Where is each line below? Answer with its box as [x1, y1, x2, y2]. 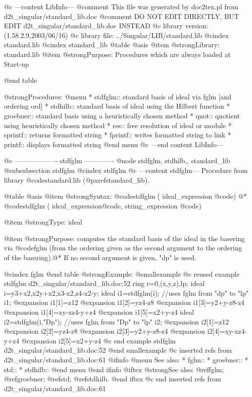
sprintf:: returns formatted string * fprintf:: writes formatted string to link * [4, 130, 231, 140]
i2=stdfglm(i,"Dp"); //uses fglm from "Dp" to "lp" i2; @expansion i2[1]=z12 [4, 316, 229, 326]
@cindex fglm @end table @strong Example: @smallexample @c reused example [4, 268, 240, 279]
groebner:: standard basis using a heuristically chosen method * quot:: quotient [4, 110, 240, 120]
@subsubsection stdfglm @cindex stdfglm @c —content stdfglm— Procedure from [4, 165, 248, 175]
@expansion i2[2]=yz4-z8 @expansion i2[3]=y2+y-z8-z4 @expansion [4, 326, 205, 336]
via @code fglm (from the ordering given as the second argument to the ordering [4, 243, 242, 253]
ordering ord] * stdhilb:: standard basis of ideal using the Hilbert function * [4, 101, 230, 111]
